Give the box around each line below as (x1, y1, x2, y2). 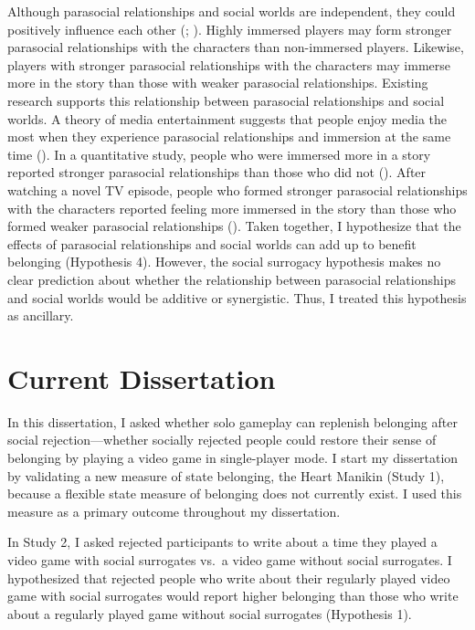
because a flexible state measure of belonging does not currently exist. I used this (7, 484, 462, 503)
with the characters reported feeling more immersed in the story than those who (7, 198, 457, 217)
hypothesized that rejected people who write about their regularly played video (7, 568, 450, 587)
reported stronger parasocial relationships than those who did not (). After (7, 163, 427, 182)
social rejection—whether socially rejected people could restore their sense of (7, 430, 437, 449)
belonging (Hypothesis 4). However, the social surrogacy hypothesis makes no (7, 252, 441, 271)
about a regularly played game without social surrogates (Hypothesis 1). (7, 604, 412, 623)
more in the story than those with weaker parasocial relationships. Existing (7, 73, 428, 92)
